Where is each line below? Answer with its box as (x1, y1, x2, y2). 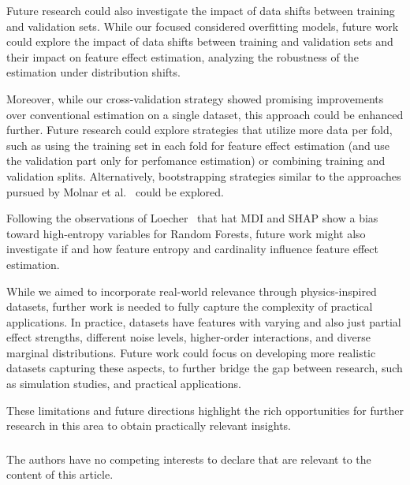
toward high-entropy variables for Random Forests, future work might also (6, 225, 366, 241)
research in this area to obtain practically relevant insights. (6, 417, 292, 434)
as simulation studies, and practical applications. (6, 375, 241, 392)
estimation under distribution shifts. (6, 64, 181, 80)
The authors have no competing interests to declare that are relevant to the (6, 450, 371, 467)
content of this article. (6, 466, 114, 483)
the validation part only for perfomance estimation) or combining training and (6, 152, 386, 169)
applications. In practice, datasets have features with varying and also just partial (6, 313, 401, 330)
